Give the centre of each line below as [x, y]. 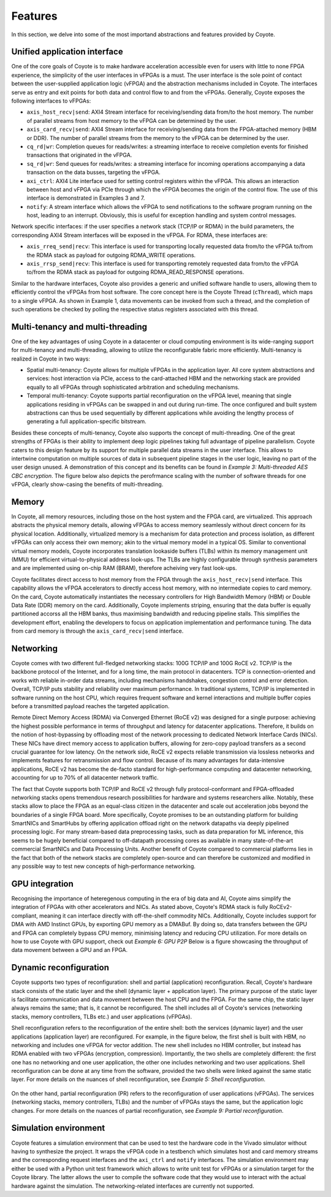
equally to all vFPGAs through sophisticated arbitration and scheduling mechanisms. [133, 387]
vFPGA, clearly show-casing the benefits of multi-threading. [87, 485]
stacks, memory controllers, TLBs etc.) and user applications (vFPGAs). [102, 1016]
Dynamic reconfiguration [60, 968]
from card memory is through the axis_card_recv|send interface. [97, 631]
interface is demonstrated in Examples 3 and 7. [86, 198]
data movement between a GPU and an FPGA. [70, 950]
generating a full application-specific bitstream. [86, 421]
